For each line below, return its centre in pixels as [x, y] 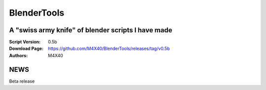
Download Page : [26, 48]
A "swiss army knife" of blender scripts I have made [91, 30]
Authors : [18, 55]
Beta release [22, 81]
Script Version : [25, 42]
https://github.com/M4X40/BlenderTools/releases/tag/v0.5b [109, 48]
